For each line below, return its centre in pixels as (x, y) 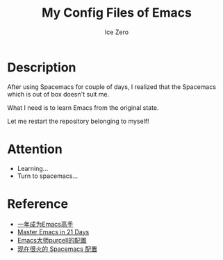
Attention (35, 149)
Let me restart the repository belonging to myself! (78, 121)
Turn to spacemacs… (48, 176)
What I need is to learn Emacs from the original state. (83, 107)
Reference (38, 204)
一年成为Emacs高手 (45, 224)
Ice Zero (117, 32)
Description (42, 67)
